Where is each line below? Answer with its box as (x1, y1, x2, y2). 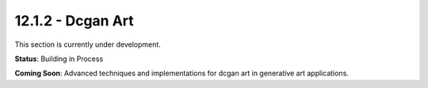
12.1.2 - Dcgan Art (14, 12, 134, 29)
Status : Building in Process (14, 54, 104, 63)
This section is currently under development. (14, 40, 162, 49)
